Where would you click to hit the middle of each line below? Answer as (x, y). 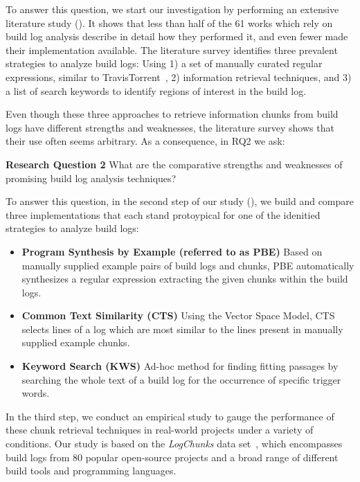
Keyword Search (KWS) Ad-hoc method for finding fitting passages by (180, 366)
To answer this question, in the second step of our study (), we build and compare (180, 201)
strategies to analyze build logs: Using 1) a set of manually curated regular (164, 63)
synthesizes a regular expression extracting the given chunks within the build (185, 279)
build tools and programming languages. (91, 471)
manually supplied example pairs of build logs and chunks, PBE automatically (188, 265)
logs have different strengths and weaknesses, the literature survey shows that (170, 127)
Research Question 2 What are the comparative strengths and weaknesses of (174, 164)
